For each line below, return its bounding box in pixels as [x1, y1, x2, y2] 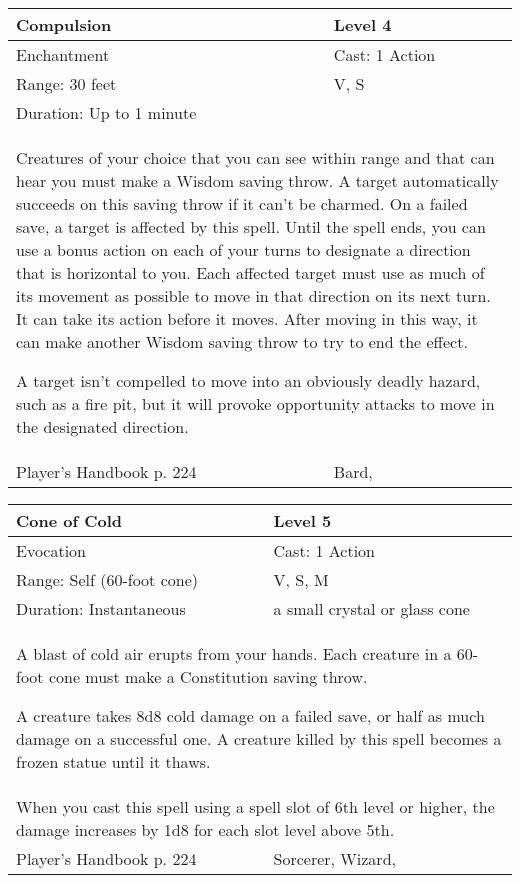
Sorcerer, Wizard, [273, 847, 396, 870]
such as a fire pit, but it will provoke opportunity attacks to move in [16, 392, 495, 415]
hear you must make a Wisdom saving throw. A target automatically [16, 169, 499, 192]
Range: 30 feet [16, 72, 117, 95]
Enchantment [16, 43, 110, 66]
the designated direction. [16, 415, 189, 438]
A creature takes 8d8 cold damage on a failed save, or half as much [16, 704, 485, 727]
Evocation [16, 539, 87, 562]
